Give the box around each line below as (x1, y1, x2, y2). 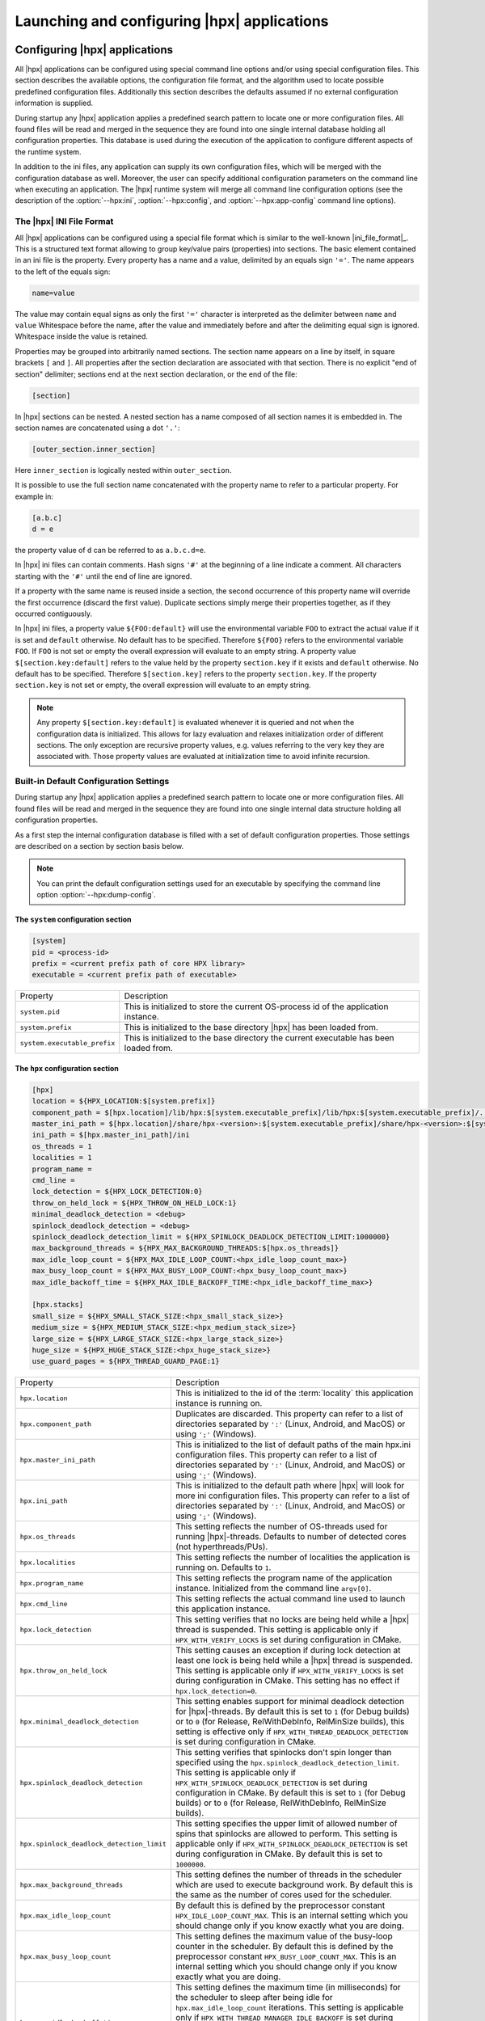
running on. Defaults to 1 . (175, 1562, 272, 1573)
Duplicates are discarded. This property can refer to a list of (175, 1408, 403, 1420)
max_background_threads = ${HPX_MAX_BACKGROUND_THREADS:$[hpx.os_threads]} (32, 1243, 339, 1253)
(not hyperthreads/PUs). (175, 1541, 268, 1552)
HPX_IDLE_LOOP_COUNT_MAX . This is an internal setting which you (175, 1910, 408, 1922)
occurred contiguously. (15, 609, 93, 618)
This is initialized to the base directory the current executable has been (124, 1032, 395, 1044)
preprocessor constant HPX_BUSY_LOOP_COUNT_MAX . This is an (175, 1951, 397, 1962)
